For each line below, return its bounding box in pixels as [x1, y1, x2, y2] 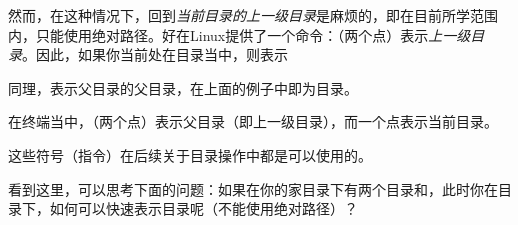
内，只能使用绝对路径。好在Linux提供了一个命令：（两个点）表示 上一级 [8, 24, 471, 45]
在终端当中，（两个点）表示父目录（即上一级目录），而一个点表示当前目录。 [8, 111, 498, 132]
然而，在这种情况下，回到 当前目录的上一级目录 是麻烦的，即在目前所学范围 [8, 5, 498, 25]
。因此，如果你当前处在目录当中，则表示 [22, 44, 288, 65]
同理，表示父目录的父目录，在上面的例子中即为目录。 [8, 77, 358, 98]
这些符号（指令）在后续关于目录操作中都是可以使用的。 [8, 144, 372, 165]
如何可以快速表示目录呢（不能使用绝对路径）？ [49, 198, 358, 219]
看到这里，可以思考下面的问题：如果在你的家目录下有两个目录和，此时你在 [8, 178, 498, 199]
